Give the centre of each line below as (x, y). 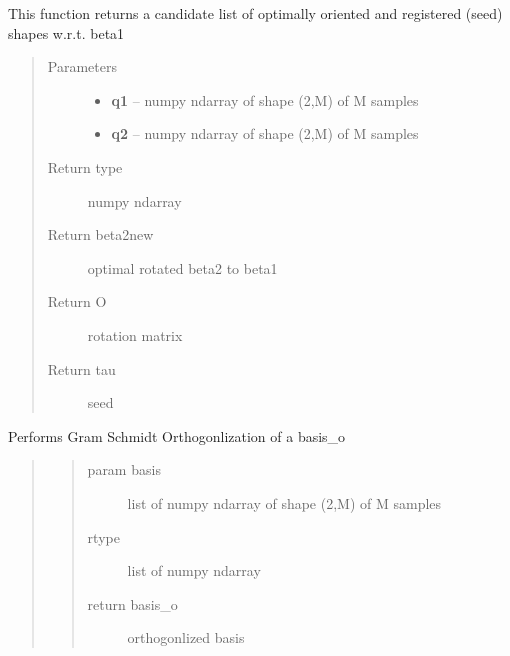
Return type (85, 166)
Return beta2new (100, 234)
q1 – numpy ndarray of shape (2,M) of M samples (265, 99)
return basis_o (132, 603)
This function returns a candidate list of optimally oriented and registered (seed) (255, 13)
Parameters (82, 66)
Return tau (81, 368)
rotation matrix (135, 334)
